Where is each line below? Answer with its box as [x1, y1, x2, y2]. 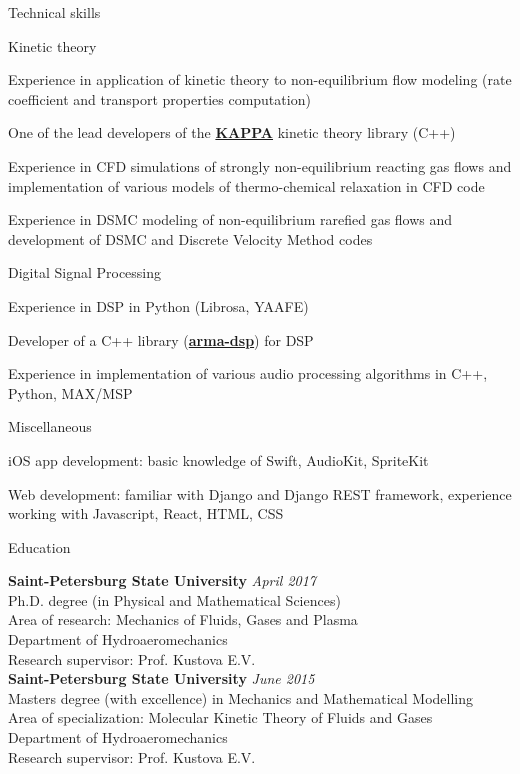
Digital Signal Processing [8, 262, 162, 283]
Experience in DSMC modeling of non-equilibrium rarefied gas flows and [8, 209, 453, 230]
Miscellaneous [8, 416, 92, 437]
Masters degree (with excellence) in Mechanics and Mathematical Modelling [8, 687, 474, 708]
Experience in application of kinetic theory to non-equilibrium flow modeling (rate [8, 69, 512, 90]
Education [8, 536, 71, 557]
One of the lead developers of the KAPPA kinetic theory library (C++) [8, 122, 456, 143]
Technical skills [8, 2, 101, 22]
